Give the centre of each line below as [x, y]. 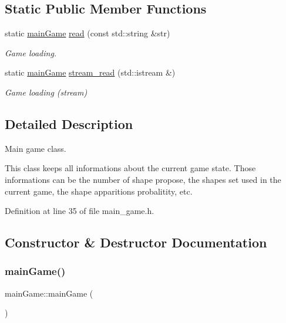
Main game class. [36, 148]
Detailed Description [69, 123]
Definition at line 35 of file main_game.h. [80, 211]
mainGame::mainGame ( [49, 293]
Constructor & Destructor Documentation [136, 242]
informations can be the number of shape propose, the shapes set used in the [143, 179]
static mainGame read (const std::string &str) [88, 33]
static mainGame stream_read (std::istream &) [90, 72]
